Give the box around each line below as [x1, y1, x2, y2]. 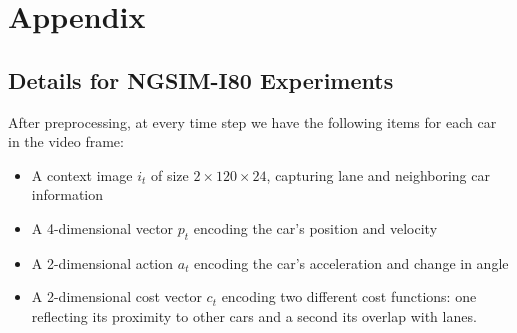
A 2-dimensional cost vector [31, 286, 202, 307]
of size [151, 164, 189, 185]
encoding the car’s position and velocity [193, 217, 438, 238]
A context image [31, 164, 133, 185]
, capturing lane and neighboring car [266, 164, 490, 185]
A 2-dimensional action [31, 252, 174, 273]
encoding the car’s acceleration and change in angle [194, 252, 509, 273]
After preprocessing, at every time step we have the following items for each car [8, 111, 497, 132]
